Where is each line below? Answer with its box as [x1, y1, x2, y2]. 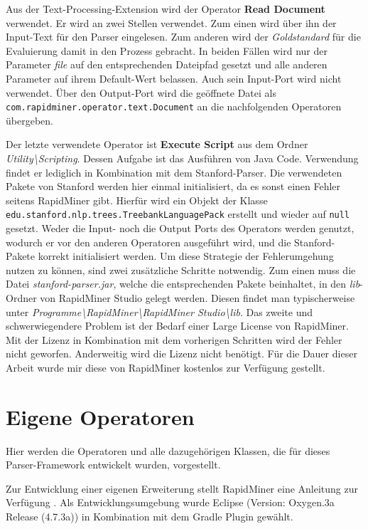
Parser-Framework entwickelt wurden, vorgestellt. [6, 457, 221, 472]
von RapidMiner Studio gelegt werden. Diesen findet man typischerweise [40, 290, 355, 305]
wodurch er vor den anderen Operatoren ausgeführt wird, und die [6, 234, 291, 249]
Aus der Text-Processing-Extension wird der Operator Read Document [6, 1, 325, 16]
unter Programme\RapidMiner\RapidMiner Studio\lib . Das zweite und [6, 304, 313, 319]
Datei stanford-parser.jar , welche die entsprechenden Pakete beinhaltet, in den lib [6, 276, 360, 291]
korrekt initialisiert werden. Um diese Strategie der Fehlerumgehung [38, 248, 334, 263]
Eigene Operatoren [6, 402, 195, 431]
